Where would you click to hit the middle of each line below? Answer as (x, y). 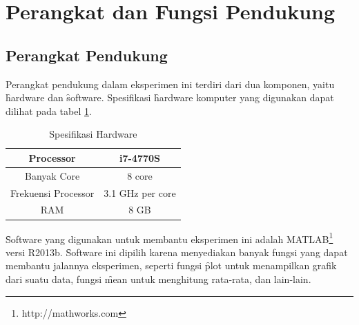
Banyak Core (52, 175)
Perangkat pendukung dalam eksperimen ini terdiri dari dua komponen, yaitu (170, 84)
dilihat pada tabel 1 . (49, 111)
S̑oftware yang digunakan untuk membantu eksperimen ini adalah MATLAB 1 (169, 238)
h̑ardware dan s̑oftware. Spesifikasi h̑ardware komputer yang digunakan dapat (170, 97)
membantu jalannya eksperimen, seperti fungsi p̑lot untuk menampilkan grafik (171, 265)
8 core (140, 175)
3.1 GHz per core (140, 192)
